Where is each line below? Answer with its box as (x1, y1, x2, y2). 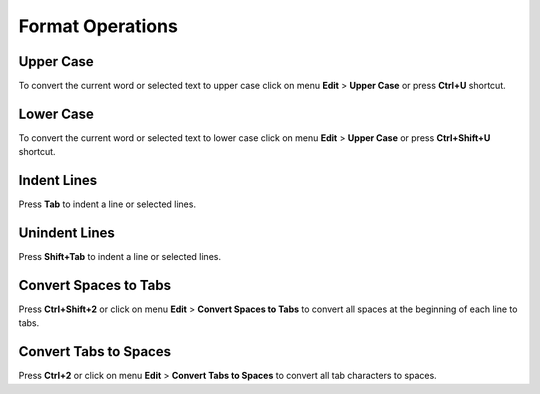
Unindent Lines (18, 225, 115, 242)
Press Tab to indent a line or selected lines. (18, 198, 197, 210)
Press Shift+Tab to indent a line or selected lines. (18, 251, 222, 263)
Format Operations (18, 15, 179, 37)
